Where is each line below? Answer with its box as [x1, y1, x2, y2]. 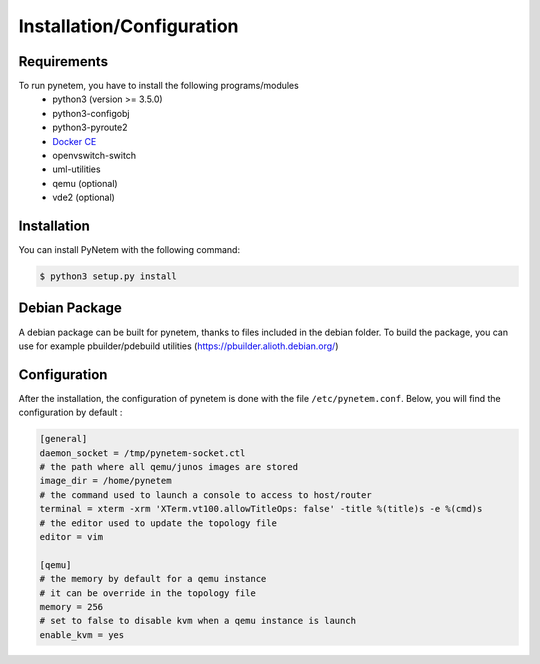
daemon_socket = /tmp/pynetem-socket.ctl [39, 447, 246, 459]
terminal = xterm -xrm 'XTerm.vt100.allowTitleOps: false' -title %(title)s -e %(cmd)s [39, 503, 483, 515]
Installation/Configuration [18, 15, 239, 37]
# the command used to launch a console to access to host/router [39, 489, 372, 500]
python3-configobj [52, 107, 130, 119]
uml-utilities [52, 163, 101, 175]
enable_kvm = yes [39, 629, 125, 640]
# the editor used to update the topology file [39, 517, 277, 529]
